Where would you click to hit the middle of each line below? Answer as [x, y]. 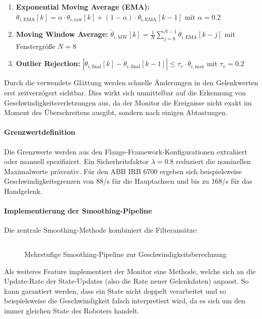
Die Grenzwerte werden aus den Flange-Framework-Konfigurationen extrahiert [126, 151]
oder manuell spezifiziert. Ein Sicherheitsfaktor [76, 161]
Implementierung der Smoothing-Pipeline [78, 211]
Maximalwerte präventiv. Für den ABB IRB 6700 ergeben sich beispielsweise [123, 171]
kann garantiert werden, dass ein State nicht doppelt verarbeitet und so [115, 290]
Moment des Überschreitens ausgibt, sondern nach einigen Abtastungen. [116, 112]
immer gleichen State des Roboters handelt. [72, 310]
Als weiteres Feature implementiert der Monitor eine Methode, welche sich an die [130, 271]
